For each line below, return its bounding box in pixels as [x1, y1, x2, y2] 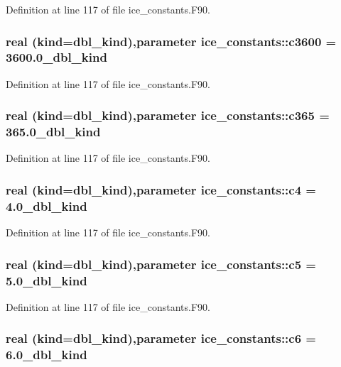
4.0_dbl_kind [6, 197, 87, 214]
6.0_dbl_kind [6, 346, 87, 363]
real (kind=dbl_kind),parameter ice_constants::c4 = [6, 180, 316, 198]
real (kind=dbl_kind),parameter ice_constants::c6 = [6, 329, 316, 347]
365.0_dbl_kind [6, 123, 101, 141]
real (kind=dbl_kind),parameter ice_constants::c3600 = [6, 32, 337, 50]
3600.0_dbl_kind [6, 48, 107, 66]
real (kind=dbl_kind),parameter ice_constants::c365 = [6, 106, 330, 124]
